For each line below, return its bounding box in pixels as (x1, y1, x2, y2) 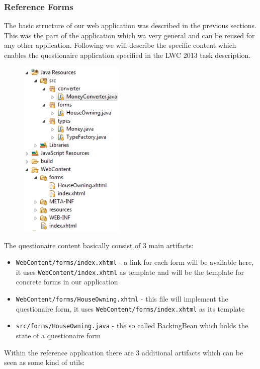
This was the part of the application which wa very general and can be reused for (4, 30, 255, 40)
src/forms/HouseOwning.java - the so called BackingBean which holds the (16, 320, 248, 331)
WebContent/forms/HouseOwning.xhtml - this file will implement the (16, 293, 228, 304)
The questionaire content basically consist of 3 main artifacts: (4, 240, 194, 250)
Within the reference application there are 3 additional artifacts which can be (4, 347, 243, 357)
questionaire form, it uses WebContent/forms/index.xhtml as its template (16, 303, 245, 314)
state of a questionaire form (16, 330, 101, 340)
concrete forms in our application (16, 276, 118, 287)
